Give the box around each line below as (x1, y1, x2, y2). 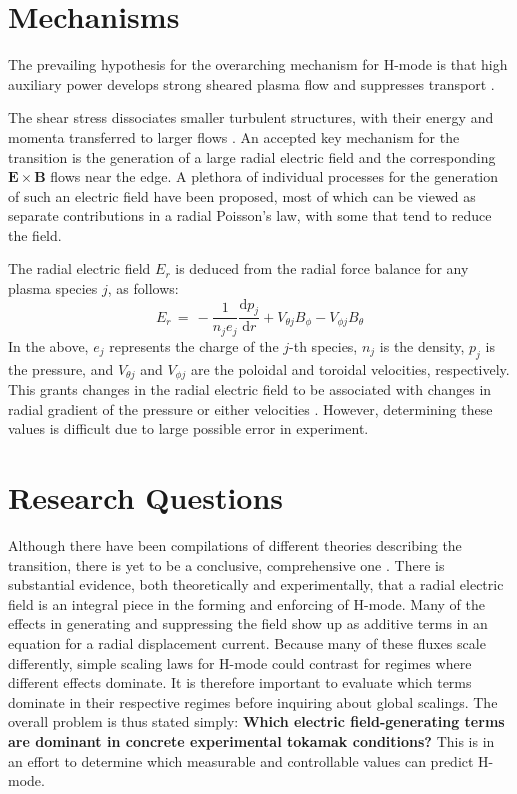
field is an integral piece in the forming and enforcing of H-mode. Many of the (8, 593, 485, 614)
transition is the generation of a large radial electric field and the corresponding (8, 146, 496, 167)
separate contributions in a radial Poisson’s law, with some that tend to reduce (8, 205, 492, 226)
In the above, (8, 335, 89, 356)
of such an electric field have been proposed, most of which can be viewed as (8, 185, 476, 206)
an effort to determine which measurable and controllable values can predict (8, 750, 474, 771)
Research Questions (8, 477, 284, 518)
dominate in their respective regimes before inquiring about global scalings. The (8, 691, 498, 712)
